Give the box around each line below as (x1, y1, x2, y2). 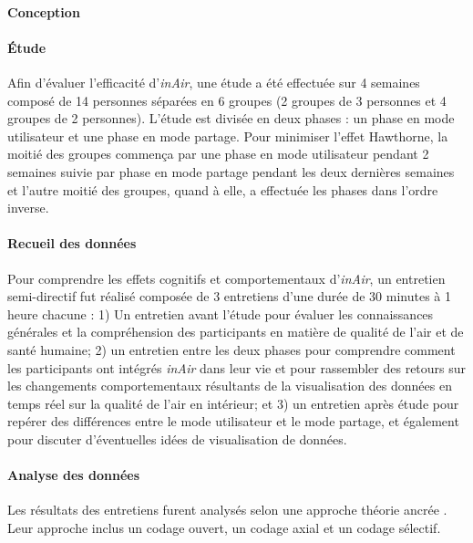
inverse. (7, 198, 49, 217)
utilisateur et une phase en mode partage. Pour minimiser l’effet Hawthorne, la (7, 126, 448, 145)
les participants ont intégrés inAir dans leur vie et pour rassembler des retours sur (7, 358, 467, 377)
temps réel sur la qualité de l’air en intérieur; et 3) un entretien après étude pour (7, 393, 459, 412)
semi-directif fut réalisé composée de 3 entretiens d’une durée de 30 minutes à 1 (7, 287, 451, 306)
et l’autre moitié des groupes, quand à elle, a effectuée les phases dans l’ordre (7, 180, 438, 199)
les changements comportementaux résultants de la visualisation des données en (7, 376, 452, 395)
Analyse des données (7, 465, 140, 485)
